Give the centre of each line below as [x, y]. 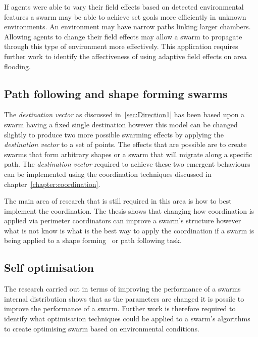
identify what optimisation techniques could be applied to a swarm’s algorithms [127, 319]
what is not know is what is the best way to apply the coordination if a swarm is [129, 230]
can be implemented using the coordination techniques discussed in [108, 174]
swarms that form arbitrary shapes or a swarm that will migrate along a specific [128, 154]
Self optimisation [49, 268]
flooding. [17, 66]
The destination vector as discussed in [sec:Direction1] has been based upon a [124, 114]
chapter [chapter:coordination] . [52, 184]
